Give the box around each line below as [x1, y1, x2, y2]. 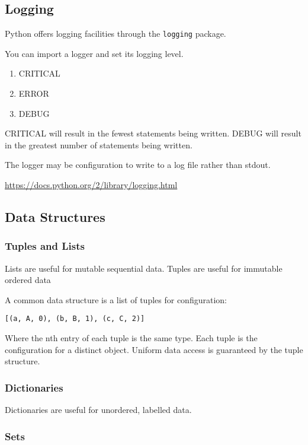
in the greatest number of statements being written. [5, 138, 192, 151]
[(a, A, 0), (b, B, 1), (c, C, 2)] [5, 314, 145, 323]
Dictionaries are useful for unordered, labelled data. [5, 403, 192, 416]
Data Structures [5, 208, 105, 225]
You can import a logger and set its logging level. [5, 47, 184, 59]
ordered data [5, 274, 51, 286]
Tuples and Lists [5, 239, 85, 253]
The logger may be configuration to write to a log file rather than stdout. [5, 158, 271, 171]
